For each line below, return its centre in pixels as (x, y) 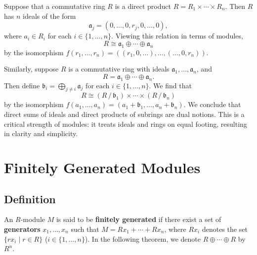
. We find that (170, 85)
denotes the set (225, 229)
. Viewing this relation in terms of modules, (177, 36)
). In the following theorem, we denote (143, 238)
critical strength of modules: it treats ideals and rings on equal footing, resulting (126, 124)
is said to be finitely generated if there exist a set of (139, 219)
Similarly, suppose (31, 69)
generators (22, 229)
